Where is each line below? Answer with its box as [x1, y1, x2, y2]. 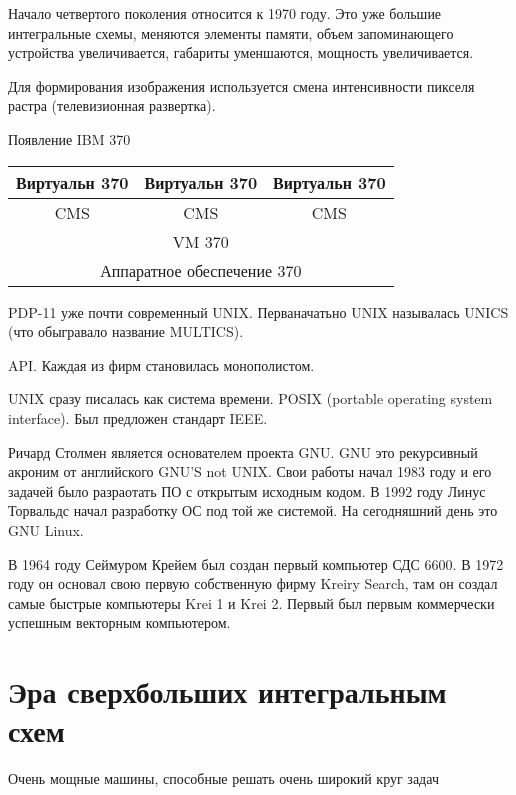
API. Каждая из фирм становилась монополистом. [8, 354, 315, 375]
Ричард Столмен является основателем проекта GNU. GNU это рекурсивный [8, 441, 478, 462]
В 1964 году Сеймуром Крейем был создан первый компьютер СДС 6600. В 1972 [8, 553, 504, 574]
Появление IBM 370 [8, 128, 131, 149]
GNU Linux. [8, 519, 84, 540]
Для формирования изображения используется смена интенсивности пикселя [8, 75, 475, 96]
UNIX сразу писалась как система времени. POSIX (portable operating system [8, 388, 493, 409]
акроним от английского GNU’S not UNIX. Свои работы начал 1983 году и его [8, 461, 492, 482]
